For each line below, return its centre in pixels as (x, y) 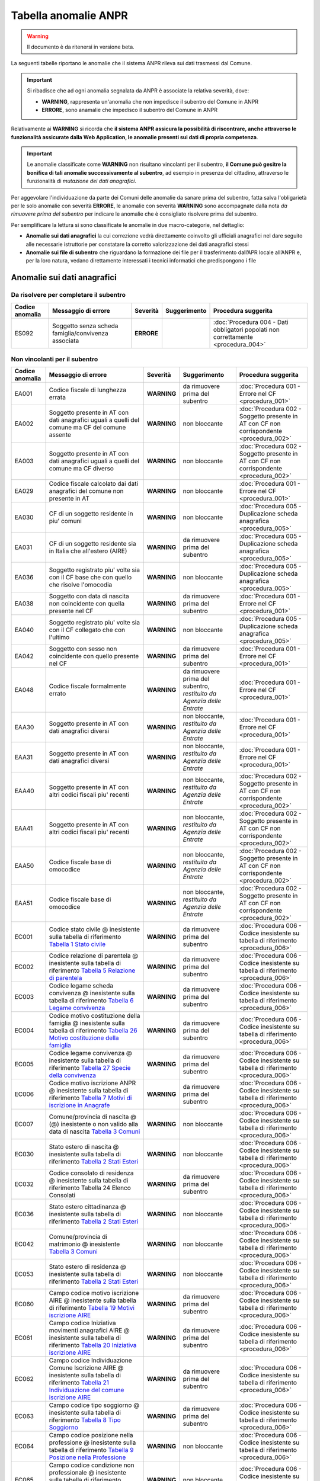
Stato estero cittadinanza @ (88, 1207)
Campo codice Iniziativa (82, 1323)
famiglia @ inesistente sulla (87, 1023)
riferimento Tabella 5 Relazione (92, 970)
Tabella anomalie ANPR (70, 15)
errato (57, 694)
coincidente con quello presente (94, 656)
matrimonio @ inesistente (84, 1244)
